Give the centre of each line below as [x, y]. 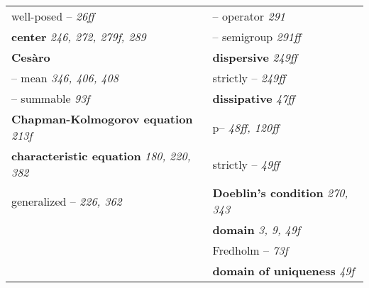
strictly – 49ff [246, 164]
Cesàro [31, 57]
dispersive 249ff [255, 57]
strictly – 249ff [249, 78]
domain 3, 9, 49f [256, 229]
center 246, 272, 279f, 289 [79, 37]
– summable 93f [51, 98]
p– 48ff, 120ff [246, 127]
